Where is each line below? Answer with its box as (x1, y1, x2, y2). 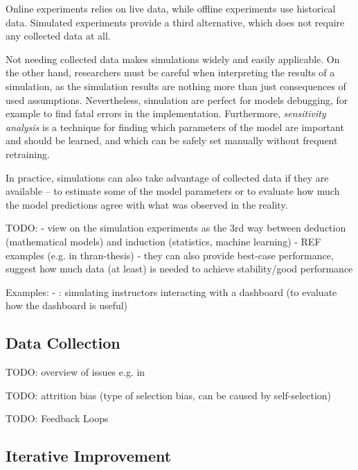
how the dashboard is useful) (6, 298, 128, 313)
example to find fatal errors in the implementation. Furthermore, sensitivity (6, 106, 326, 121)
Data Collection (6, 332, 120, 354)
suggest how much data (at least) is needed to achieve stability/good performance (6, 261, 353, 276)
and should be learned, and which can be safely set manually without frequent (6, 133, 338, 148)
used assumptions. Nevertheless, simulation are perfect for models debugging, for (6, 92, 348, 107)
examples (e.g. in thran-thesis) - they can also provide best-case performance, (6, 247, 334, 262)
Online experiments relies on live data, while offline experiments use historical (6, 1, 336, 15)
